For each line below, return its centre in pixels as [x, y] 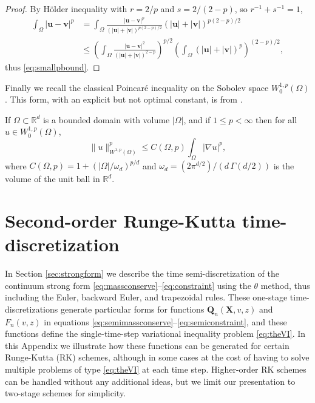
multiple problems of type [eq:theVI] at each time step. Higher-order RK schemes [156, 369]
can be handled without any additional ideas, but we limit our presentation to [150, 381]
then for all [276, 119]
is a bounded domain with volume [106, 119]
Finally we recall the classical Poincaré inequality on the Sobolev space [137, 87]
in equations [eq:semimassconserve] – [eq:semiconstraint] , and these [165, 321]
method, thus [285, 285]
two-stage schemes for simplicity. [66, 393]
